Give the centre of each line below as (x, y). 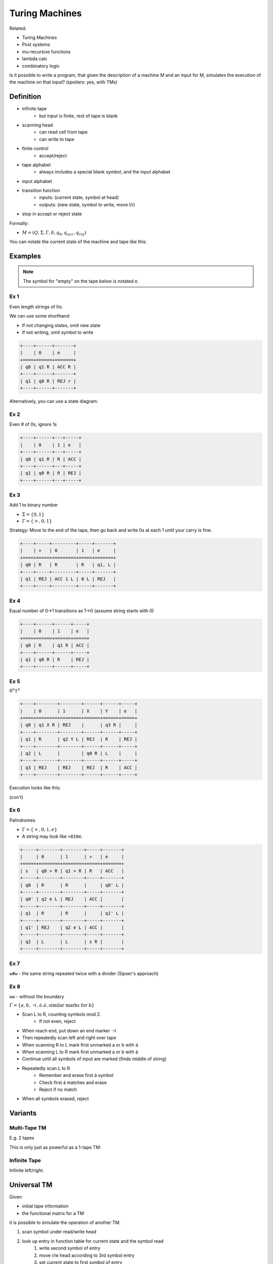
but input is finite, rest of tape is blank (79, 116)
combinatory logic (41, 66)
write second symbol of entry (70, 1248)
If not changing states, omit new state (61, 325)
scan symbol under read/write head (59, 1232)
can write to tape (57, 139)
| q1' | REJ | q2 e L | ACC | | (72, 928)
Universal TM (31, 1185)
